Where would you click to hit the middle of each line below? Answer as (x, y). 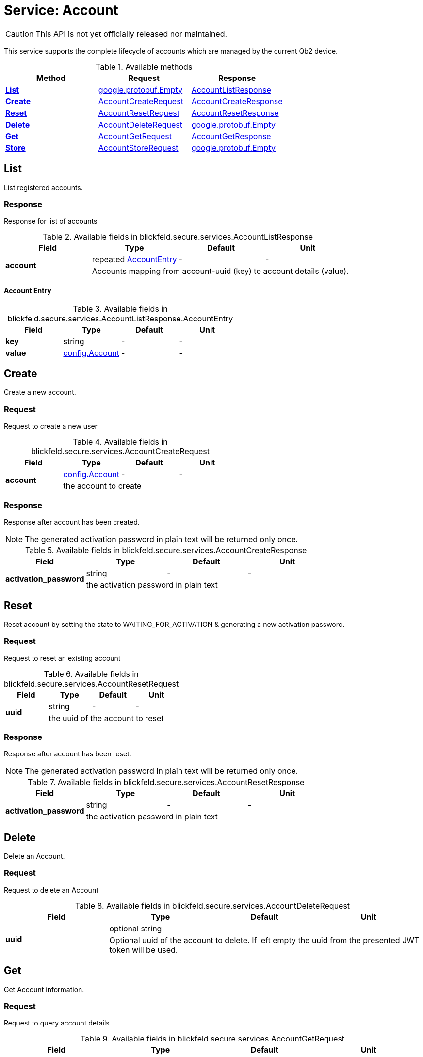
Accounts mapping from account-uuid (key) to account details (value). (220, 271)
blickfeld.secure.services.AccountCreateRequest (120, 452)
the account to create (102, 486)
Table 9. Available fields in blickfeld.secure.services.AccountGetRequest (212, 1039)
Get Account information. (44, 989)
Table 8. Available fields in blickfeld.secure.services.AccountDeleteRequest (212, 905)
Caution (20, 34)
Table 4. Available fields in (120, 442)
